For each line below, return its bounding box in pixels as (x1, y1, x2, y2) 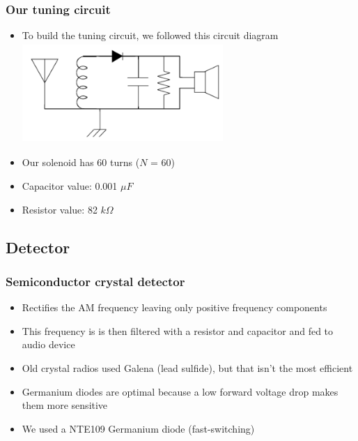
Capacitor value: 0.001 (22, 179, 118, 193)
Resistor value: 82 (22, 202, 98, 216)
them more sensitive (22, 398, 108, 412)
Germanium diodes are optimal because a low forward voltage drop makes (22, 384, 338, 398)
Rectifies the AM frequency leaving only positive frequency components (22, 300, 327, 315)
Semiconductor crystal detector (6, 272, 185, 290)
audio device (22, 337, 75, 352)
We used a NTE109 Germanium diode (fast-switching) (22, 421, 255, 435)
